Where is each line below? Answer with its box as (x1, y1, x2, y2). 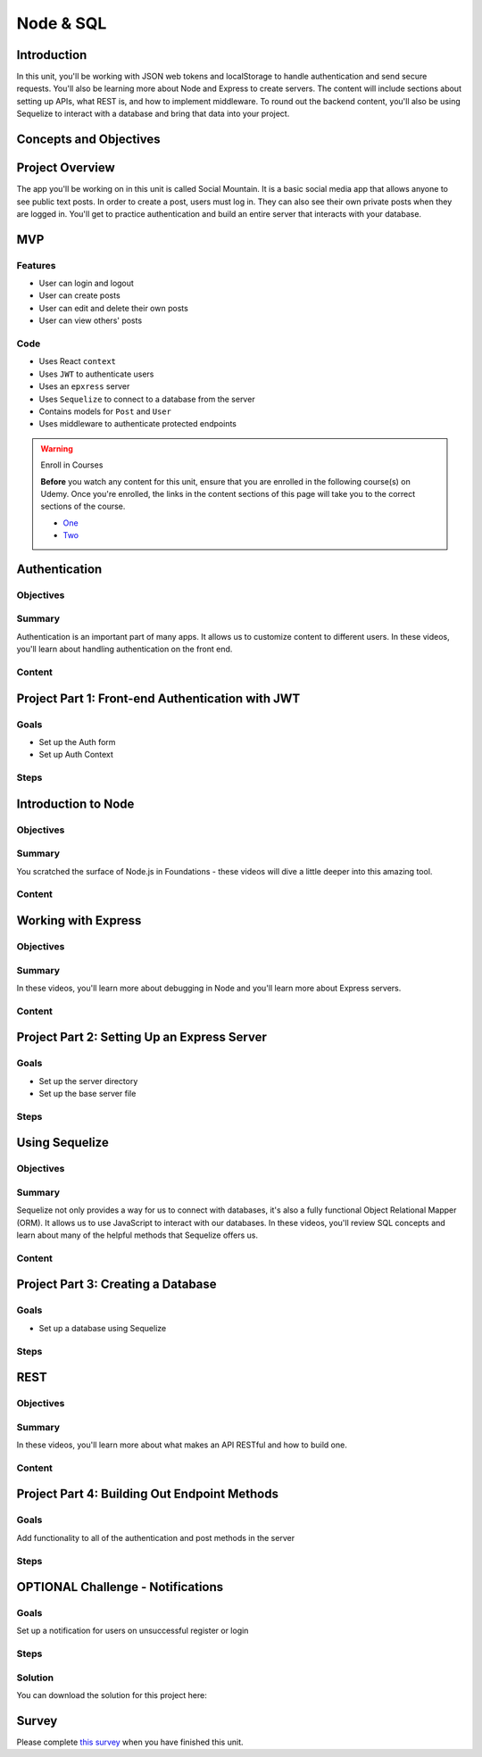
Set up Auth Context (38, 750, 113, 760)
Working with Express (16, 913, 142, 928)
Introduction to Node (16, 796, 135, 811)
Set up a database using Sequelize (38, 1322, 167, 1333)
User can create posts (38, 290, 120, 301)
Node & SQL (16, 13, 107, 33)
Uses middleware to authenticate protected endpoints (38, 419, 237, 429)
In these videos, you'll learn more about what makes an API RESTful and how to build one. (16, 1439, 347, 1450)
